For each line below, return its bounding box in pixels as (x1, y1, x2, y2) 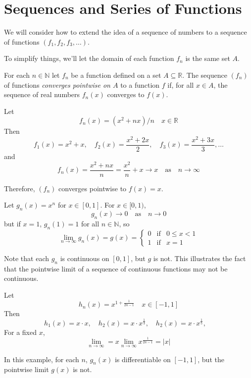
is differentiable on (114, 354, 171, 364)
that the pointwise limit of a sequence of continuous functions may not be (4, 263, 228, 273)
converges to (107, 89, 145, 100)
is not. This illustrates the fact (153, 253, 246, 263)
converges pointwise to (58, 183, 127, 193)
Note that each (4, 253, 49, 263)
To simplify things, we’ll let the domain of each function (4, 53, 174, 63)
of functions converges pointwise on (4, 79, 110, 90)
